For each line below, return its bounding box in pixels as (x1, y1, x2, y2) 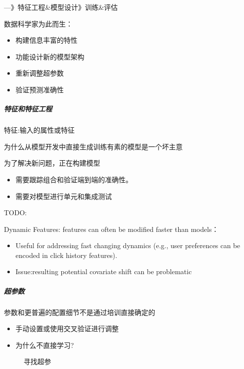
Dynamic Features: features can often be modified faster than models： (4, 224, 219, 234)
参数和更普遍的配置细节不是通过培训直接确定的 (4, 307, 155, 317)
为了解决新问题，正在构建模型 (4, 158, 100, 168)
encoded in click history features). (15, 250, 117, 260)
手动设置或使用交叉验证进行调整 (15, 323, 119, 334)
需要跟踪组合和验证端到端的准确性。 (15, 174, 133, 184)
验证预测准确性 (15, 84, 64, 94)
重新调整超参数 (15, 68, 64, 78)
